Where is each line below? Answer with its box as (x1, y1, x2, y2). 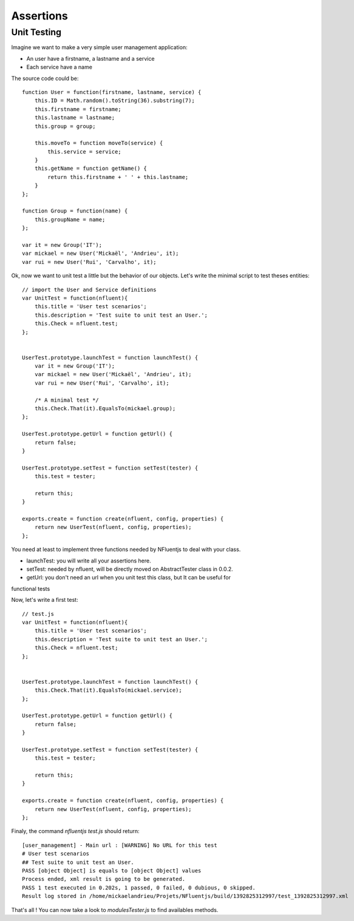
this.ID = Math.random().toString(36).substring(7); (34, 97, 196, 104)
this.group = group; (34, 123, 96, 130)
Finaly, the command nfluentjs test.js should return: (11, 828, 140, 835)
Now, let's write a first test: (11, 596, 78, 604)
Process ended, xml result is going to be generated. (22, 875, 185, 883)
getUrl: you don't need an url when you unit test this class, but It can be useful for (26, 574, 231, 581)
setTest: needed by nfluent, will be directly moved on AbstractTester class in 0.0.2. (26, 565, 233, 573)
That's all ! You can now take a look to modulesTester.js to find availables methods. (11, 906, 219, 913)
